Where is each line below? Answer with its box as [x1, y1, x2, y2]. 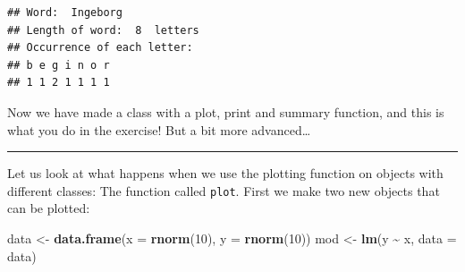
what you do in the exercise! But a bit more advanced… [7, 120, 311, 139]
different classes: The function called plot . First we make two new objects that [7, 181, 440, 200]
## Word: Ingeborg [7, 6, 123, 19]
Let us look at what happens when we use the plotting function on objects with [7, 164, 444, 183]
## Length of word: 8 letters [7, 23, 199, 37]
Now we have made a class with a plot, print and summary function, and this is [7, 102, 444, 121]
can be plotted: [7, 199, 90, 217]
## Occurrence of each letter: [7, 41, 193, 55]
